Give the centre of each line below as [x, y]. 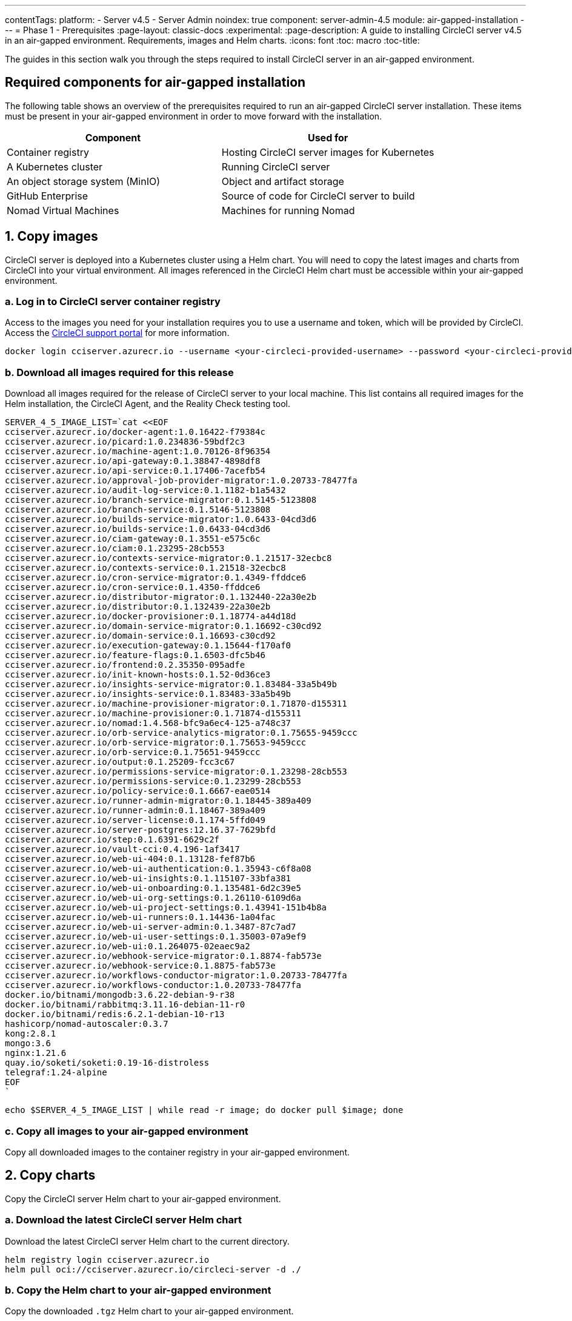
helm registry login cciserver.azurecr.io [107, 1259]
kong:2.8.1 [31, 1034]
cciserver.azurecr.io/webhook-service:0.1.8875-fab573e [140, 966]
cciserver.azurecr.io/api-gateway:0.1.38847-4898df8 [133, 461]
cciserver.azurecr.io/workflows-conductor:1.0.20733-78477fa [153, 985]
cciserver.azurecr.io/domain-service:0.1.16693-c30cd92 [140, 636]
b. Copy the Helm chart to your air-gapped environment [138, 1290]
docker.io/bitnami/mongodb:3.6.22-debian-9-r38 [120, 995]
